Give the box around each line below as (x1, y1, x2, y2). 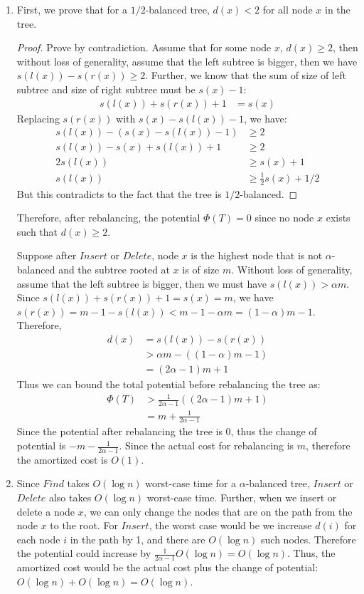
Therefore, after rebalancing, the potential (16, 210, 200, 225)
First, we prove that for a (16, 2, 127, 16)
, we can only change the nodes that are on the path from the (83, 504, 353, 519)
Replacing (16, 110, 60, 125)
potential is (16, 438, 66, 453)
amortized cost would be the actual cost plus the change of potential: (16, 560, 318, 575)
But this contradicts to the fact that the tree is (16, 186, 222, 201)
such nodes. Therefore (261, 531, 356, 546)
